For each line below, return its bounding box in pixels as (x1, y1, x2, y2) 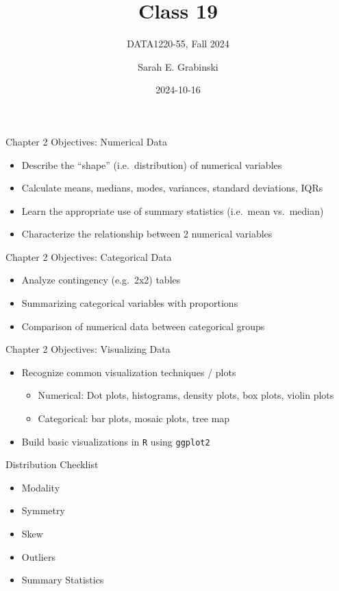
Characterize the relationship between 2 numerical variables (21, 227, 273, 241)
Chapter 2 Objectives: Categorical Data (5, 249, 172, 264)
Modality (21, 480, 60, 494)
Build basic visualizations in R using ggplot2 (21, 434, 210, 448)
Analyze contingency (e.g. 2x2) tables (21, 273, 181, 287)
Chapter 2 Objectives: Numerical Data (5, 134, 168, 148)
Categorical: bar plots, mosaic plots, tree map (38, 411, 230, 426)
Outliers (21, 549, 55, 564)
